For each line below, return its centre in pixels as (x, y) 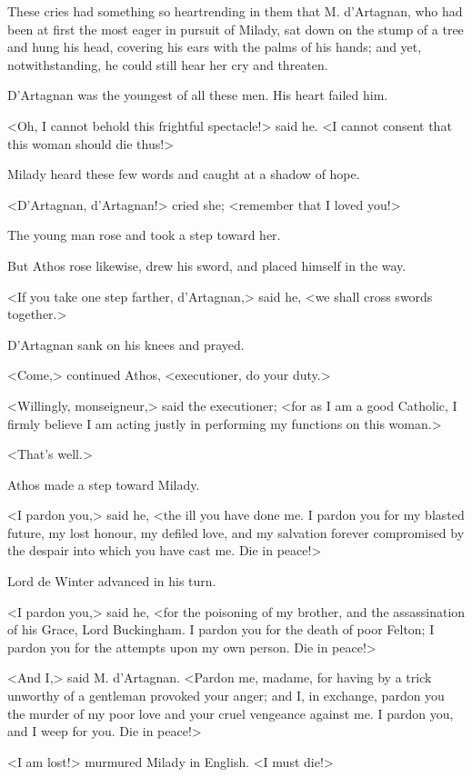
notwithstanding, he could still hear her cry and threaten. (168, 64)
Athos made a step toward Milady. (104, 484)
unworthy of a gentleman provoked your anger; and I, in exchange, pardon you (226, 696)
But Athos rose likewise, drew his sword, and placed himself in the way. (207, 265)
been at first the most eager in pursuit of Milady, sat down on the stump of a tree (236, 29)
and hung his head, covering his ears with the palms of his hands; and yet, (215, 47)
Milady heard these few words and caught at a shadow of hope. (184, 174)
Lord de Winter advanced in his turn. (112, 581)
